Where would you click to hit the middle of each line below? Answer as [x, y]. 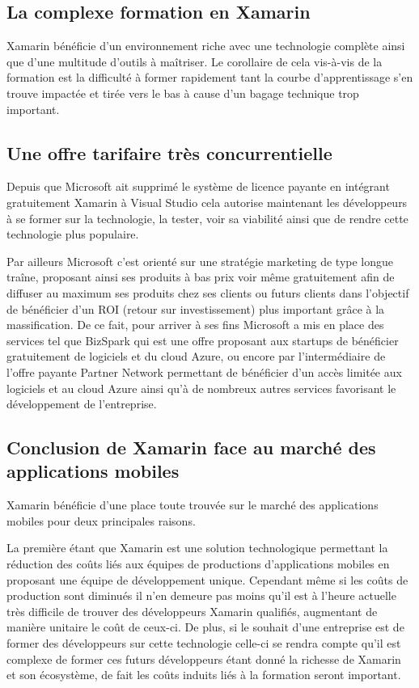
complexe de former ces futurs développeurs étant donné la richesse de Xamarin [204, 658]
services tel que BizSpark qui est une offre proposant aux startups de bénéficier [203, 340]
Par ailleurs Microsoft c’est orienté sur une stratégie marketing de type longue [200, 261]
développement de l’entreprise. [82, 404]
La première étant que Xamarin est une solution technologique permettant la [197, 548]
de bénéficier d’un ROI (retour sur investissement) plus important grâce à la [196, 308]
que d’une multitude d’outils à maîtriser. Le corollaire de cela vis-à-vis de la [195, 61]
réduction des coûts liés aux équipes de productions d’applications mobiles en [198, 564]
